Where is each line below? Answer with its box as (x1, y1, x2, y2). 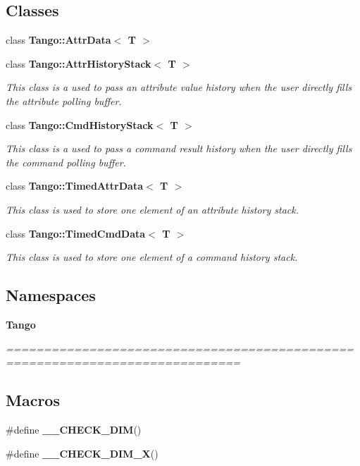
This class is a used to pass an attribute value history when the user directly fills (6, 80, 352, 94)
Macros (6, 389, 60, 411)
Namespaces (6, 284, 96, 306)
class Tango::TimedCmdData (6, 226, 146, 240)
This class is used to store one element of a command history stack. (6, 250, 298, 264)
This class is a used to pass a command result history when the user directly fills (6, 141, 352, 156)
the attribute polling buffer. (6, 93, 122, 108)
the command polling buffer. (6, 154, 126, 169)
